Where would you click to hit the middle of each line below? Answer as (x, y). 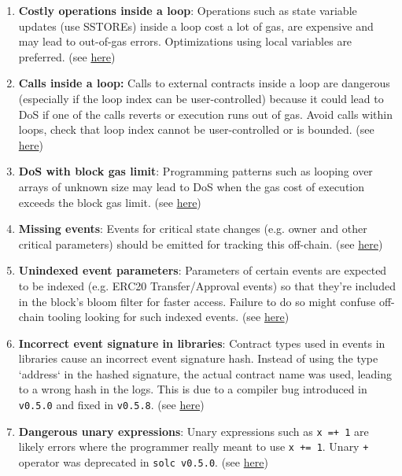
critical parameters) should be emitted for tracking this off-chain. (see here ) (201, 244)
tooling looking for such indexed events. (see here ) (168, 317)
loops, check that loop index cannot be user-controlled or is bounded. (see (196, 129)
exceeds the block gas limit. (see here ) (110, 202)
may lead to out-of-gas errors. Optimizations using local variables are (185, 41)
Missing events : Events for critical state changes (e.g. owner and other (193, 229)
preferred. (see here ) (67, 56)
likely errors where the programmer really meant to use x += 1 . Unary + (194, 446)
